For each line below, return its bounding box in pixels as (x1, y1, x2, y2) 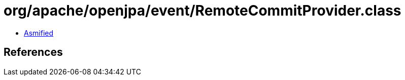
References (4, 46, 63, 59)
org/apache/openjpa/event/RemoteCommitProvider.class (4, 2, 401, 19)
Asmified (24, 28, 54, 37)
